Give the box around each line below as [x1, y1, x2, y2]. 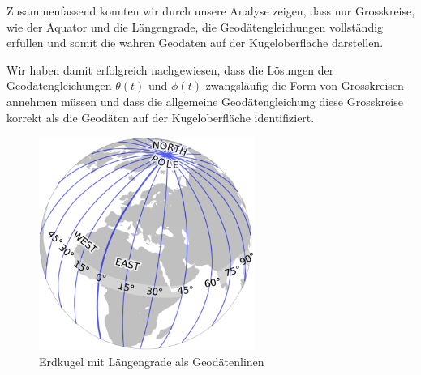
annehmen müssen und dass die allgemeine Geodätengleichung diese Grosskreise [6, 92, 403, 109]
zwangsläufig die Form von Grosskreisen [205, 77, 404, 94]
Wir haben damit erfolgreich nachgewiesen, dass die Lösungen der [6, 61, 334, 78]
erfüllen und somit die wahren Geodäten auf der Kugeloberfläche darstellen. [6, 34, 384, 51]
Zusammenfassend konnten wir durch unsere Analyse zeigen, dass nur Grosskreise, [6, 2, 415, 19]
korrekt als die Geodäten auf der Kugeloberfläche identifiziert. [6, 109, 315, 126]
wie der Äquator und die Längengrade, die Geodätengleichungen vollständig [6, 18, 384, 35]
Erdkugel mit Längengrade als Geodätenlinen [39, 352, 264, 369]
